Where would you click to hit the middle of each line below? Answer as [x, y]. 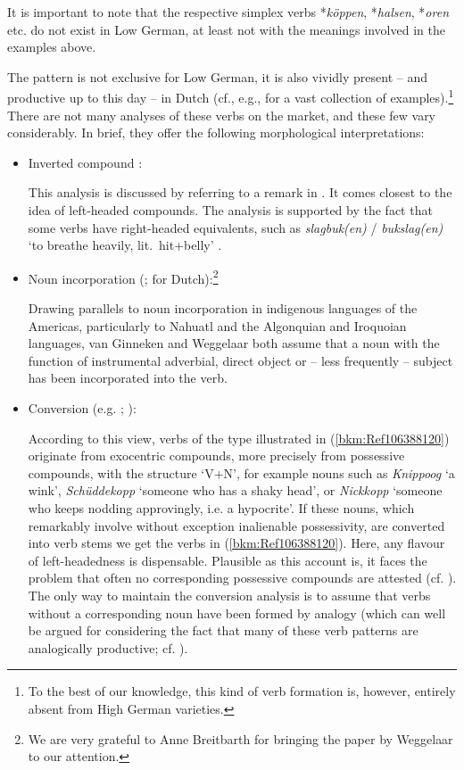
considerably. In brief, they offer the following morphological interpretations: [216, 132]
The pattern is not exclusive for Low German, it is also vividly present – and [217, 76]
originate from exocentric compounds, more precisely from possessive [216, 455]
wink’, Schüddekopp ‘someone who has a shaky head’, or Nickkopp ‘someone [235, 490]
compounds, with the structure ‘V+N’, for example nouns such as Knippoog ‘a [241, 472]
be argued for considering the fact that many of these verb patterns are [223, 630]
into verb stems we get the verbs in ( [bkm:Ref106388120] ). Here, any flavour [236, 543]
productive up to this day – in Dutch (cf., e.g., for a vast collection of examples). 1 [231, 96]
